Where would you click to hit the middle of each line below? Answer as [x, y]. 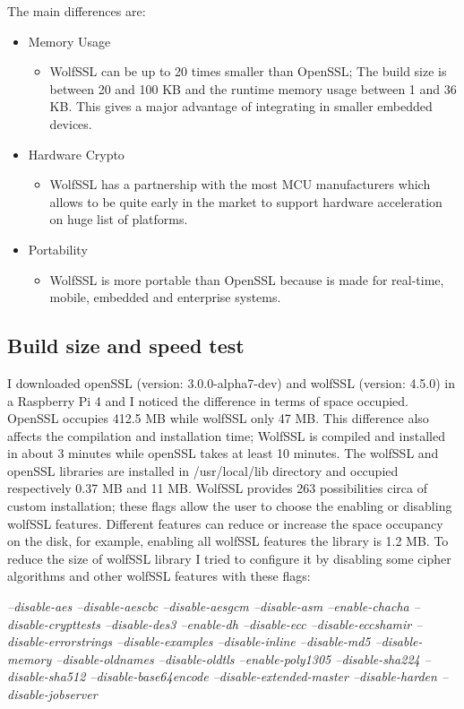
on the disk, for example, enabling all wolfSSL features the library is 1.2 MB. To [228, 541]
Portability [58, 249]
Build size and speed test [126, 346]
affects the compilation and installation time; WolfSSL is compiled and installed [226, 435]
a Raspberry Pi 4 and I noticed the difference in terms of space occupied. [208, 400]
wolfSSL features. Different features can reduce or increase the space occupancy [225, 523]
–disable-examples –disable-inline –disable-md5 [244, 641]
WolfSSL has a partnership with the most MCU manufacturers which [240, 184]
